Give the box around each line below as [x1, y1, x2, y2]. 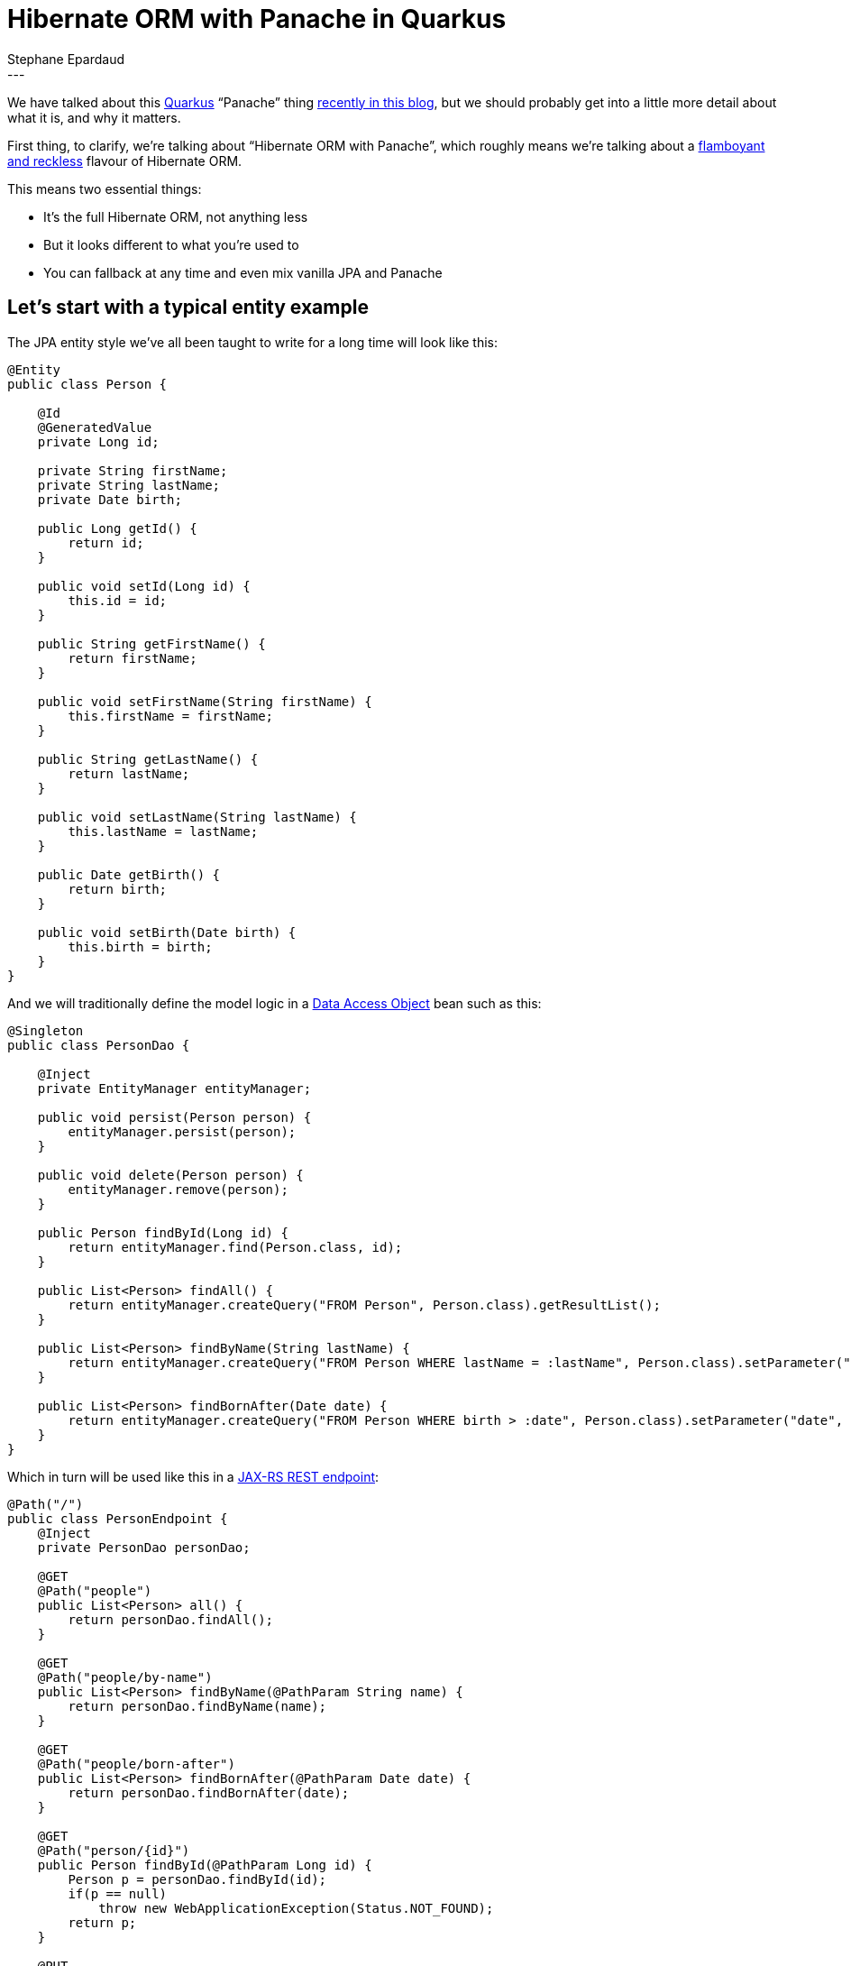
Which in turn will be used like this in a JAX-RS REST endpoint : [7, 1468, 380, 1484]
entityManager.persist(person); [68, 1124, 297, 1139]
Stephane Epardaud [7, 51, 124, 67]
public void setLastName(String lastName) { [37, 809, 357, 824]
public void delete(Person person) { [37, 1167, 304, 1182]
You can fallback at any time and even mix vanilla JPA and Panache [43, 264, 443, 280]
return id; [68, 535, 144, 550]
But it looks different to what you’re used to [43, 236, 299, 253]
